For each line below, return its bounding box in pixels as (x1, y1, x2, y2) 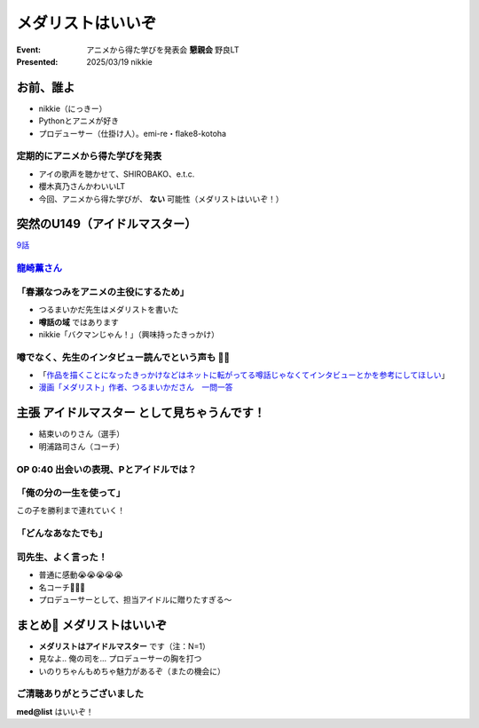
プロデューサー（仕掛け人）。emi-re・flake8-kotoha (38, 128, 226, 138)
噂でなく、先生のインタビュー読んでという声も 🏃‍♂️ (16, 351, 231, 363)
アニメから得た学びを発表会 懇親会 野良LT (86, 44, 239, 55)
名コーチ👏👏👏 (38, 582, 86, 592)
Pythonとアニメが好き (38, 115, 120, 126)
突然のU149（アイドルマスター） (16, 217, 197, 232)
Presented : (16, 56, 59, 67)
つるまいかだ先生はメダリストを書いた (38, 305, 179, 315)
